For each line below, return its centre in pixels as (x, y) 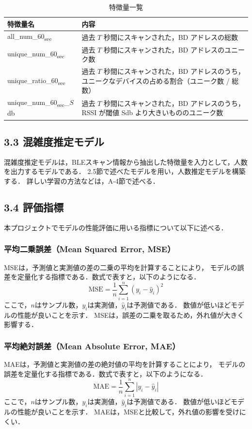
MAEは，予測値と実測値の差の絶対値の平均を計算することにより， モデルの (125, 364)
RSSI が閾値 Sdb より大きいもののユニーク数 (152, 112)
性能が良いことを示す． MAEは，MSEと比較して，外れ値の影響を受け (128, 412)
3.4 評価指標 (34, 207)
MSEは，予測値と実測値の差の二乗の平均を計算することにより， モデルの (121, 267)
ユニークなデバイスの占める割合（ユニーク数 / (156, 80)
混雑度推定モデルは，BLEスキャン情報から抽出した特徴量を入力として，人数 (126, 162)
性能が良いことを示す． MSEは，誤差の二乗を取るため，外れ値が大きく (131, 315)
